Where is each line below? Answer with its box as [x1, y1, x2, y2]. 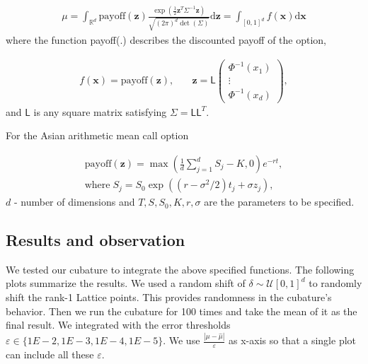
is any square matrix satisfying [33, 104, 167, 119]
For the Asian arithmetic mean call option [6, 128, 189, 143]
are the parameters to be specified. [204, 194, 355, 209]
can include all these [6, 346, 94, 361]
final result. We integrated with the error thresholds [6, 317, 231, 332]
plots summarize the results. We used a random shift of [6, 276, 246, 290]
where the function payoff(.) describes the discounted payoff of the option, [6, 33, 326, 47]
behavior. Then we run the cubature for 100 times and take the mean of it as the [6, 303, 357, 318]
